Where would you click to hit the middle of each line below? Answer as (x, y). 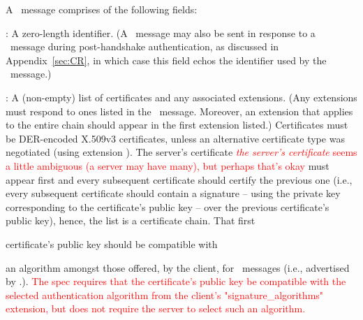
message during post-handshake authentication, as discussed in (145, 46)
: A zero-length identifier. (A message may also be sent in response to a (161, 32)
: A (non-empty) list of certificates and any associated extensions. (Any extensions (181, 97)
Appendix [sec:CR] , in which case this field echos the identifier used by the (166, 60)
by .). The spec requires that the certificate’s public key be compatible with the (176, 281)
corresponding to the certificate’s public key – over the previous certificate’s (168, 206)
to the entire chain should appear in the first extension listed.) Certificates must (177, 125)
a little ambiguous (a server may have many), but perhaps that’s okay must (168, 165)
